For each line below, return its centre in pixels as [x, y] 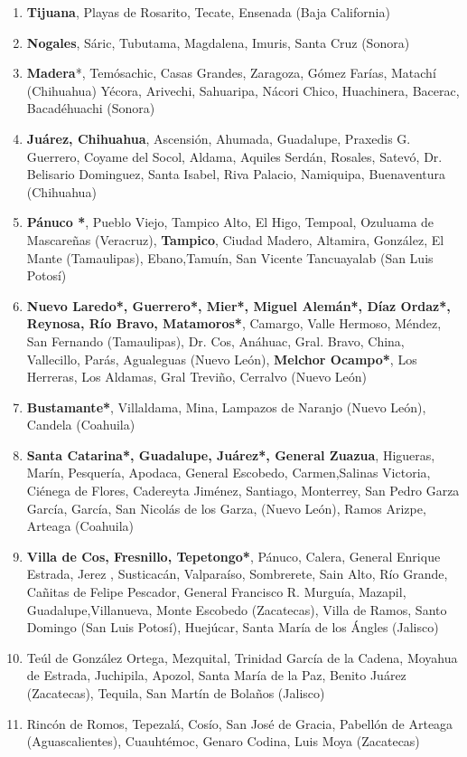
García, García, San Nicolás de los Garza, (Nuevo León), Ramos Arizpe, [226, 508]
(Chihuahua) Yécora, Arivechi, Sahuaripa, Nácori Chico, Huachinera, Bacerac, [243, 90]
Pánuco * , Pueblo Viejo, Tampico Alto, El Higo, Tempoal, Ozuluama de [230, 222]
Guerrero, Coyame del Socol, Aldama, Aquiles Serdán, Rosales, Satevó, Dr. [234, 156]
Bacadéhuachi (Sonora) [91, 108]
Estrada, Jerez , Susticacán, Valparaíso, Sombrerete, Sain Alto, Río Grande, [237, 574]
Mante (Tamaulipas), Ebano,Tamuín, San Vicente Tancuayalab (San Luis [230, 257]
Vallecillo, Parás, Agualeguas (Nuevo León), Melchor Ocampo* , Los [222, 359]
